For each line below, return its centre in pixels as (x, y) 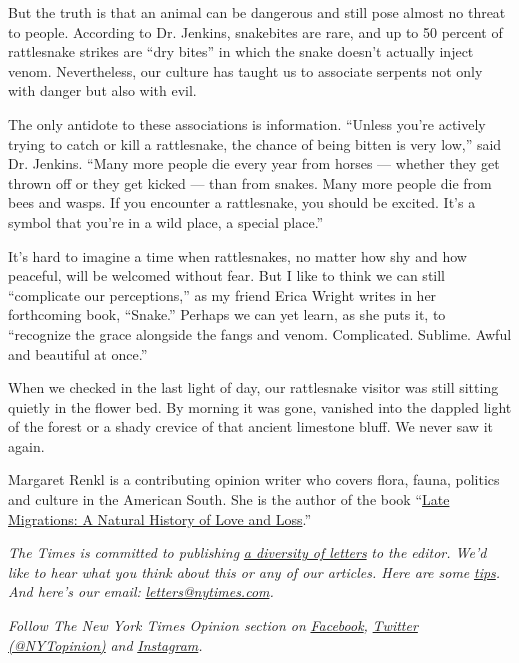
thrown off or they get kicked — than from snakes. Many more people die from (250, 182)
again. (26, 445)
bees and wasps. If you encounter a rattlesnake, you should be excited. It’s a (242, 202)
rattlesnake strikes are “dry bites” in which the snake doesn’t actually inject (241, 51)
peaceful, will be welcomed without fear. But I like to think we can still (227, 275)
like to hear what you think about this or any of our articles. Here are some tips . (254, 571)
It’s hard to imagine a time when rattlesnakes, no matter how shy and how (237, 255)
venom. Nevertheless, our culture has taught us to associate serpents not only (245, 70)
